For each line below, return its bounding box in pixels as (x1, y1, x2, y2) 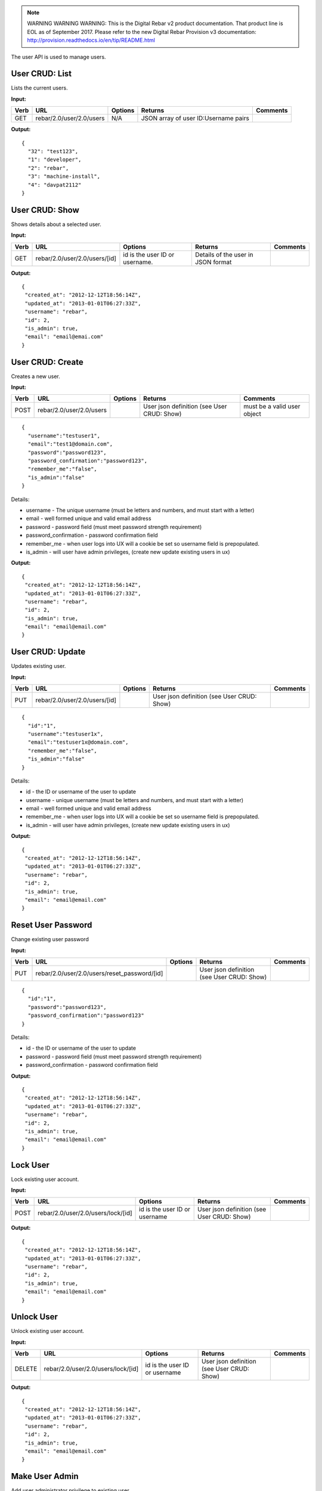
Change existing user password (11, 936, 89, 943)
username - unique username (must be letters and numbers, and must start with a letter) (26, 796, 244, 803)
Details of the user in (194, 250, 253, 259)
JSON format (194, 258, 232, 266)
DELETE (14, 1365, 38, 1373)
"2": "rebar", (27, 165, 69, 171)
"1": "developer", (27, 156, 82, 163)
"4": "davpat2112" (27, 181, 82, 188)
